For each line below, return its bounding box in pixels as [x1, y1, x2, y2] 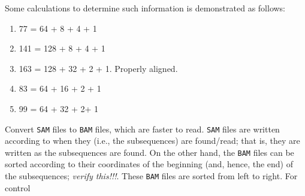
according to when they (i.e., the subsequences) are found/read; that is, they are [5, 134, 300, 147]
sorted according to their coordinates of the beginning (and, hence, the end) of [5, 158, 294, 170]
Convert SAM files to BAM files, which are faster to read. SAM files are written [5, 122, 280, 135]
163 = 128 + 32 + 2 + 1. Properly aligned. [19, 62, 178, 74]
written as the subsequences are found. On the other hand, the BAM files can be [5, 146, 294, 158]
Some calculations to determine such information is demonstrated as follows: [5, 2, 286, 14]
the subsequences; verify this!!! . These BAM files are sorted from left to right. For [5, 170, 298, 182]
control [5, 181, 31, 194]
